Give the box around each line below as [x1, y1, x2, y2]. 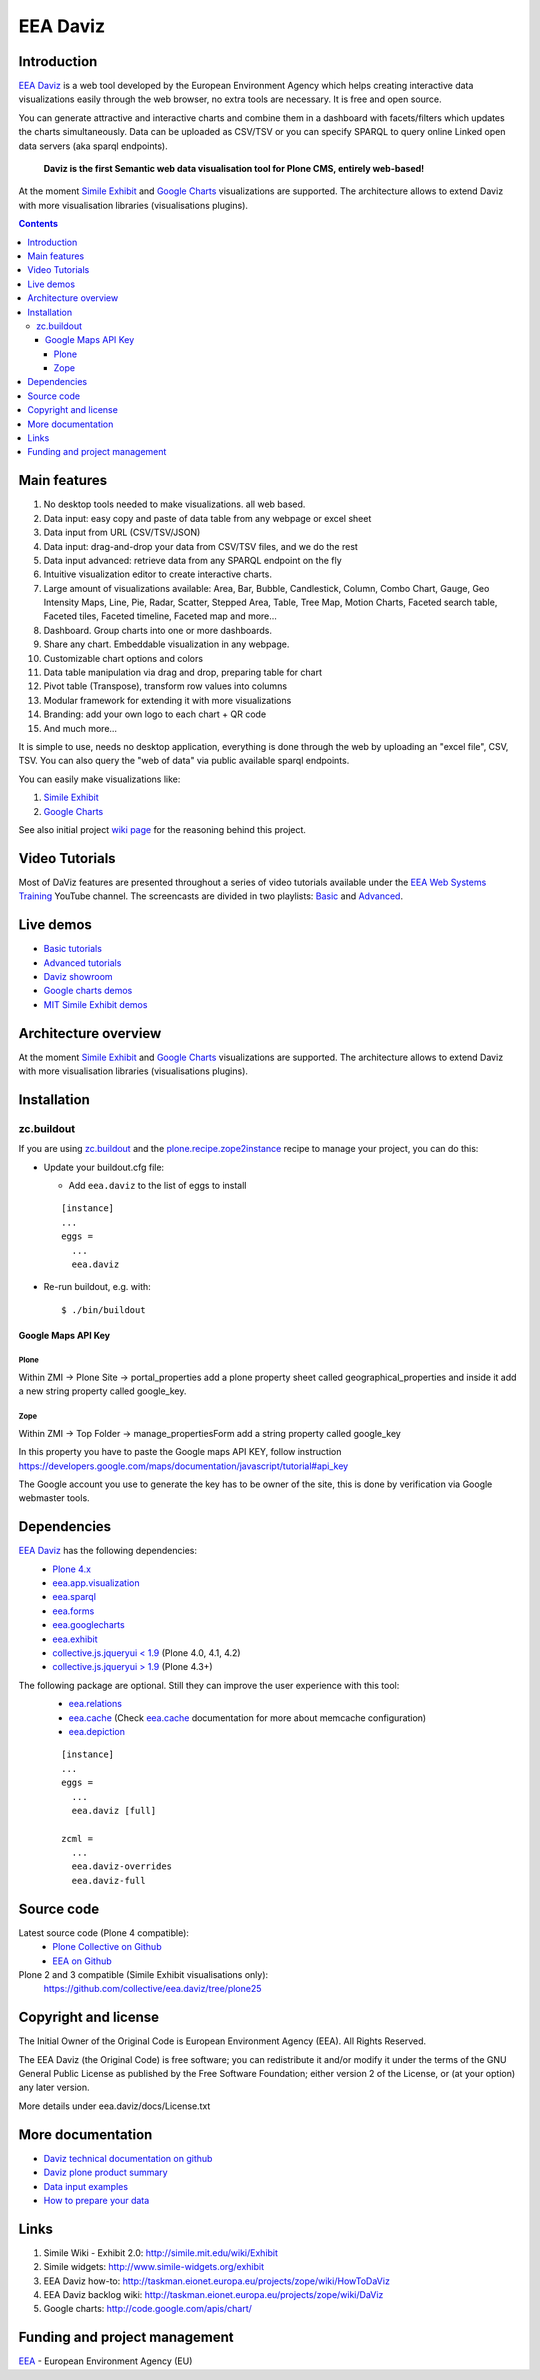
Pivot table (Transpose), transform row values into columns [43, 680, 288, 692]
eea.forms [52, 1605, 95, 1617]
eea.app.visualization [52, 1577, 140, 1589]
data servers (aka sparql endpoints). [18, 140, 169, 152]
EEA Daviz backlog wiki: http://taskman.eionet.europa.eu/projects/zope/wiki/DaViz [43, 2288, 384, 2300]
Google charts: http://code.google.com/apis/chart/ [43, 2303, 252, 2315]
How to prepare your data [43, 2194, 150, 2206]
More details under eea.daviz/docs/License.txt [18, 2100, 211, 2112]
